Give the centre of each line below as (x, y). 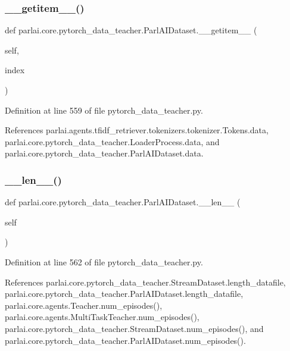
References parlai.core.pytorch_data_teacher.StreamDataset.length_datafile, (145, 282)
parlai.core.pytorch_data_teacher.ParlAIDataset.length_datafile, (124, 294)
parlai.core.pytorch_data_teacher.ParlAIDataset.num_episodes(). (125, 340)
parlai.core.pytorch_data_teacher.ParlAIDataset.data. (104, 153)
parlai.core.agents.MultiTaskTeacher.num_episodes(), (102, 317)
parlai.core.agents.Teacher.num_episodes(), (84, 305)
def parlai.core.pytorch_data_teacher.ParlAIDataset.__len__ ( (123, 202)
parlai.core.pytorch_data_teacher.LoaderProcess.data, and (112, 141)
